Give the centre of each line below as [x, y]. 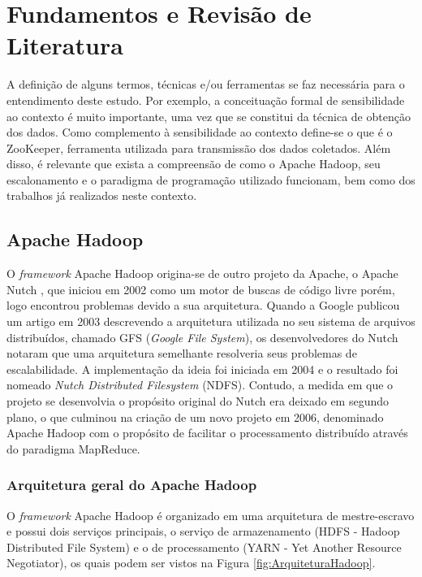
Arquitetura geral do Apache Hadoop [132, 485]
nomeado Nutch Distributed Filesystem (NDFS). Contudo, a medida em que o [200, 385]
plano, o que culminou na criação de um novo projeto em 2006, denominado [195, 416]
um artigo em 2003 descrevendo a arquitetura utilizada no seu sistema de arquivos [211, 321]
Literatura [65, 45]
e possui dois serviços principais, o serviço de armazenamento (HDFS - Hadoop [203, 531]
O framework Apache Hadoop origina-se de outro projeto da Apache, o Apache [202, 273]
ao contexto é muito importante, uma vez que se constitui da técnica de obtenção [209, 116]
